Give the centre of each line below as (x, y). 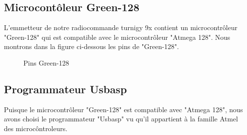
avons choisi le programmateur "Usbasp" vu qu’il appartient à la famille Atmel (121, 119)
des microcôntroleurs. (36, 128)
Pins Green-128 (46, 62)
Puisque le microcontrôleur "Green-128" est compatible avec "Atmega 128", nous (123, 109)
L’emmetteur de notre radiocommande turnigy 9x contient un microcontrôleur (121, 27)
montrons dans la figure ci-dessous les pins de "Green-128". (92, 46)
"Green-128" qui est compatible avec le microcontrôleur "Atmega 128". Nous (117, 37)
